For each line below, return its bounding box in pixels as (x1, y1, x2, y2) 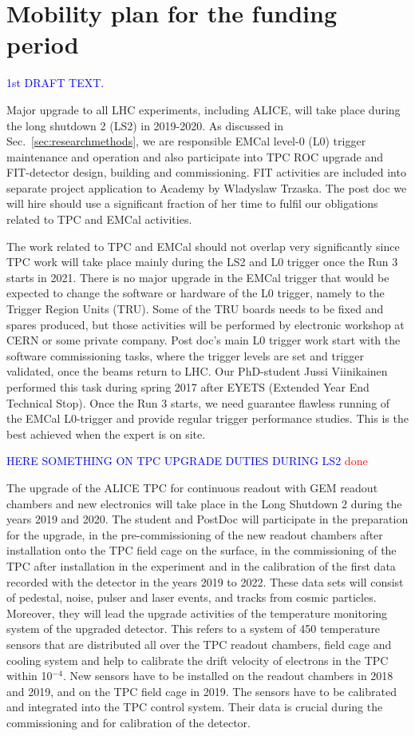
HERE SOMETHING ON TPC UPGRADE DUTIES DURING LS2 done (6, 452, 368, 469)
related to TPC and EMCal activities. (6, 211, 192, 228)
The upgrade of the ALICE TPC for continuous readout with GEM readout (6, 479, 378, 495)
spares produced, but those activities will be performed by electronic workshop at (6, 316, 405, 332)
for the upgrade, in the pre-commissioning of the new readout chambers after (6, 526, 383, 543)
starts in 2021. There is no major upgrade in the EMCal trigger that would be (6, 269, 389, 285)
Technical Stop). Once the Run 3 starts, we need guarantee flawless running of (6, 394, 390, 411)
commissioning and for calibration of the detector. (6, 714, 251, 730)
